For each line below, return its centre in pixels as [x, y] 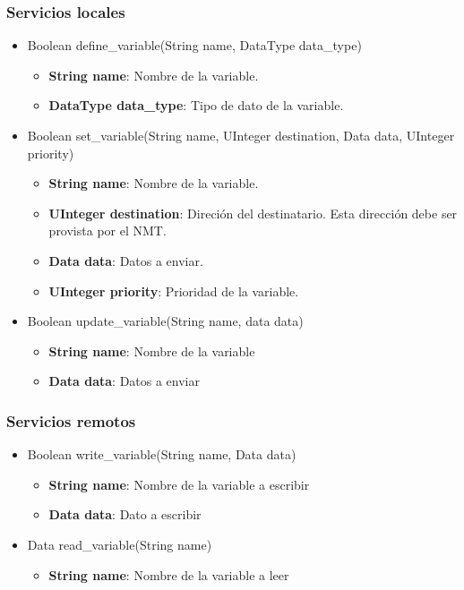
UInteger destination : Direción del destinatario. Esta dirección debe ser [253, 213]
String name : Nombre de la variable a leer [169, 574]
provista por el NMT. [107, 231]
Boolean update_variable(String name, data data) [165, 321]
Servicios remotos [71, 420]
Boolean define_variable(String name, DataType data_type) [194, 45]
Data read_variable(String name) [120, 544]
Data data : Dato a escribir [125, 514]
